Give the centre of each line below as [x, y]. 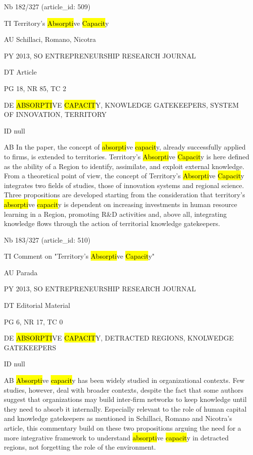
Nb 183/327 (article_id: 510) [47, 239]
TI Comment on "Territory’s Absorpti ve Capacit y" [79, 256]
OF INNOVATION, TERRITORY [55, 114]
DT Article [20, 72]
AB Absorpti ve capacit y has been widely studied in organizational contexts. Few [124, 380]
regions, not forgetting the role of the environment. [80, 447]
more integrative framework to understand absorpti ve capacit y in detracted [116, 437]
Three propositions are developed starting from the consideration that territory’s [125, 195]
